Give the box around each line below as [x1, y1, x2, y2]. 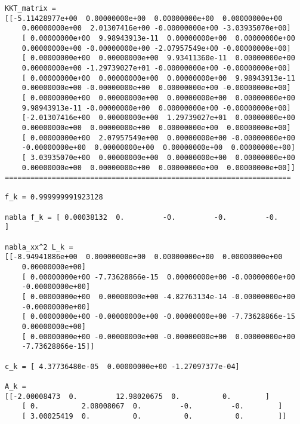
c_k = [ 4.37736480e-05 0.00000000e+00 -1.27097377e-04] [5, 362, 240, 371]
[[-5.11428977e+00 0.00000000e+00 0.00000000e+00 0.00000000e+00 [5, 14, 283, 23]
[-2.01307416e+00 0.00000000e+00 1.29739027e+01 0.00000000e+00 [21, 113, 295, 122]
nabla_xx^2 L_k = [5, 242, 73, 251]
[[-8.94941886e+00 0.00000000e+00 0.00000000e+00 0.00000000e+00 [5, 253, 283, 262]
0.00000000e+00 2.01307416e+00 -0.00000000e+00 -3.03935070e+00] [21, 24, 291, 33]
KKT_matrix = [5, 4, 56, 13]
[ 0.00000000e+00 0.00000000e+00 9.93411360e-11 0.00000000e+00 [21, 54, 295, 63]
